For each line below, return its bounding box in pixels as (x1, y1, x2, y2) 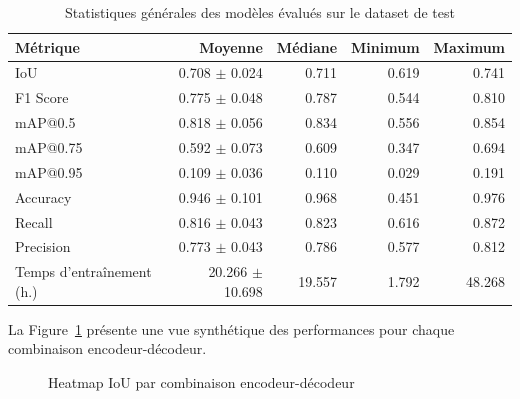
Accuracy (15, 186, 72, 207)
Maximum (433, 36, 505, 57)
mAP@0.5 (15, 112, 76, 133)
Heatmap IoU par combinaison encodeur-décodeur (48, 372, 355, 393)
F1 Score (15, 87, 69, 108)
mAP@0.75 (15, 136, 83, 157)
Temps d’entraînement (15, 261, 152, 282)
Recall (15, 211, 53, 232)
